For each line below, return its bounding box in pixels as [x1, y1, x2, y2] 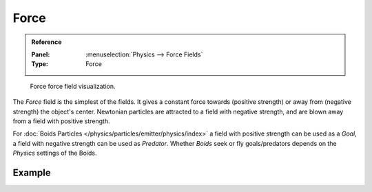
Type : [31, 60, 48, 68]
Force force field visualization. [30, 82, 116, 90]
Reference [31, 38, 62, 46]
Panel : [31, 50, 50, 58]
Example [12, 167, 51, 178]
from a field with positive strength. [12, 117, 110, 125]
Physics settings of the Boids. [12, 149, 97, 158]
